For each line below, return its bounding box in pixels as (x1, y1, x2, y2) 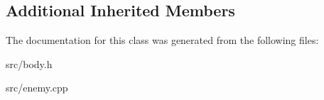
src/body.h (6, 56, 53, 71)
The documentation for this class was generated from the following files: (6, 33, 319, 48)
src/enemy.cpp (6, 80, 68, 95)
